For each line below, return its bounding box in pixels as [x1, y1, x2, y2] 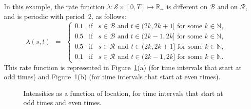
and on [217, 1, 238, 11]
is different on [166, 1, 208, 11]
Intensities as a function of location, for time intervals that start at [23, 88, 223, 98]
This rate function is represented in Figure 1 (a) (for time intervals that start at [4, 62, 242, 72]
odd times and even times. [23, 97, 102, 108]
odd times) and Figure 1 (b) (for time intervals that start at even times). [4, 72, 221, 82]
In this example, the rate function [4, 1, 105, 11]
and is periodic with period [4, 11, 85, 21]
